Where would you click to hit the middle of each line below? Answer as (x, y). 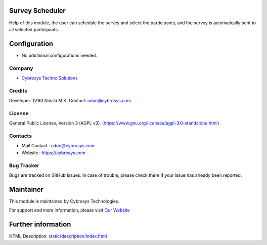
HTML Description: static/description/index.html (58, 236)
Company (21, 68)
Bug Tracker (24, 165)
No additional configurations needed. (59, 55)
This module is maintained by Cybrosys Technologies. (64, 201)
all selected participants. (34, 29)
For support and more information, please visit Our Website (69, 210)
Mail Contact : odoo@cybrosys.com (58, 146)
